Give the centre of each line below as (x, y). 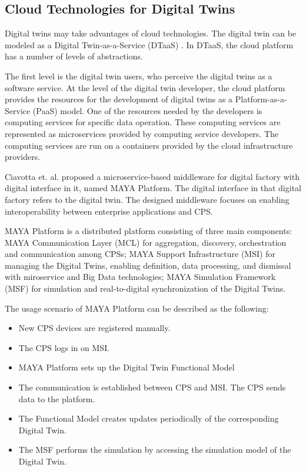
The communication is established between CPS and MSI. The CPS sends (152, 387)
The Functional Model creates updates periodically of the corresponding (149, 418)
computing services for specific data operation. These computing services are (143, 122)
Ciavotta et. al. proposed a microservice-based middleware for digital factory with (152, 176)
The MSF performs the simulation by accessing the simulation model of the (155, 450)
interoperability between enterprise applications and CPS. (109, 211)
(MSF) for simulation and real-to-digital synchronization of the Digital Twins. (145, 288)
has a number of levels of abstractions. (74, 56)
